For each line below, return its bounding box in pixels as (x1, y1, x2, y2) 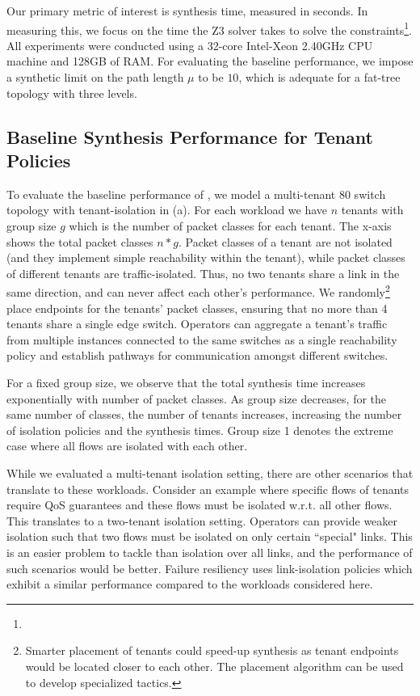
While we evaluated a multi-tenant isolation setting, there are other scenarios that (6, 464, 414, 481)
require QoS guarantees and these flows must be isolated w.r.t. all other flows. (6, 496, 393, 513)
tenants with (341, 201, 404, 218)
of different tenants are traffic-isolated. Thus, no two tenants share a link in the (6, 264, 400, 281)
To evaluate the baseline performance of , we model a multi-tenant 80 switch (6, 185, 386, 202)
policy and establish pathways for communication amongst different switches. (6, 347, 388, 364)
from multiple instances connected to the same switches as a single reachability (6, 331, 397, 348)
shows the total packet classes (6, 233, 153, 250)
